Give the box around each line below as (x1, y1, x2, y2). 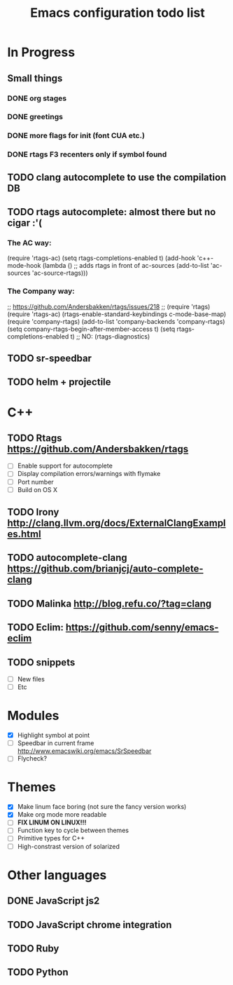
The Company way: (7, 286, 75, 296)
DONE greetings (7, 112, 63, 122)
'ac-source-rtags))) (31, 269, 89, 278)
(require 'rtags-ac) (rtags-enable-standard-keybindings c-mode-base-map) (7, 310, 227, 318)
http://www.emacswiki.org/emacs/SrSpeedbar (17, 747, 152, 755)
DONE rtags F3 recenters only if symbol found (7, 149, 167, 159)
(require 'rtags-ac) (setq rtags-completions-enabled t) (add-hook (7, 254, 196, 262)
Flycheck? (17, 754, 48, 763)
